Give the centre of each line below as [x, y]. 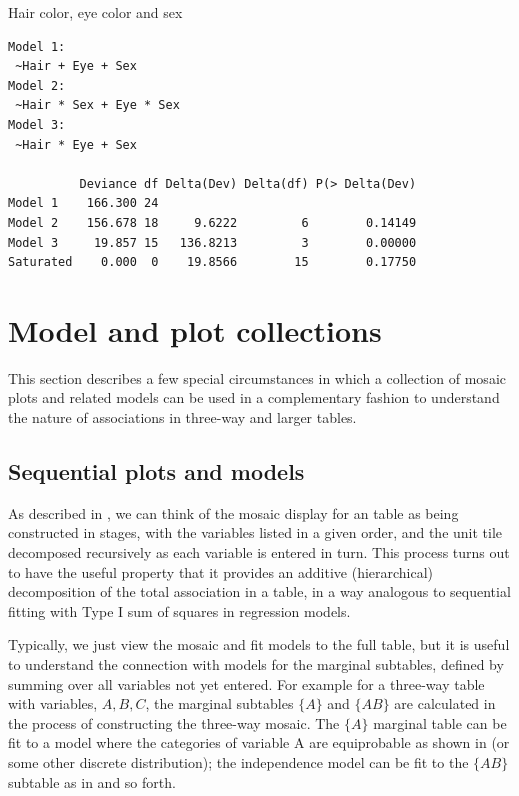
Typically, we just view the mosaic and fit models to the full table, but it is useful [259, 644]
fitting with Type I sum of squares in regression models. [179, 610]
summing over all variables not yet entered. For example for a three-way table [246, 683]
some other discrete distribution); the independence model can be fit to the [238, 761]
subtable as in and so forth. [92, 781]
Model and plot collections [195, 329]
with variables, [53, 703]
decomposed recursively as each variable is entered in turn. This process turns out [259, 552]
